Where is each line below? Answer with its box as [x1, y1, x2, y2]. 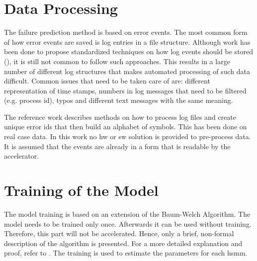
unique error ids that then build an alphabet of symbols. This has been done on [4, 121, 247, 132]
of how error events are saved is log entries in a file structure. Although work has [4, 36, 251, 47]
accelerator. [4, 151, 39, 161]
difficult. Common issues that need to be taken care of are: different [4, 76, 210, 86]
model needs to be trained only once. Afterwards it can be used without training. [4, 218, 252, 229]
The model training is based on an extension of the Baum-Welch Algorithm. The [4, 208, 251, 219]
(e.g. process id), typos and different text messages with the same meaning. [4, 95, 233, 105]
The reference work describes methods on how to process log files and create [4, 111, 236, 122]
